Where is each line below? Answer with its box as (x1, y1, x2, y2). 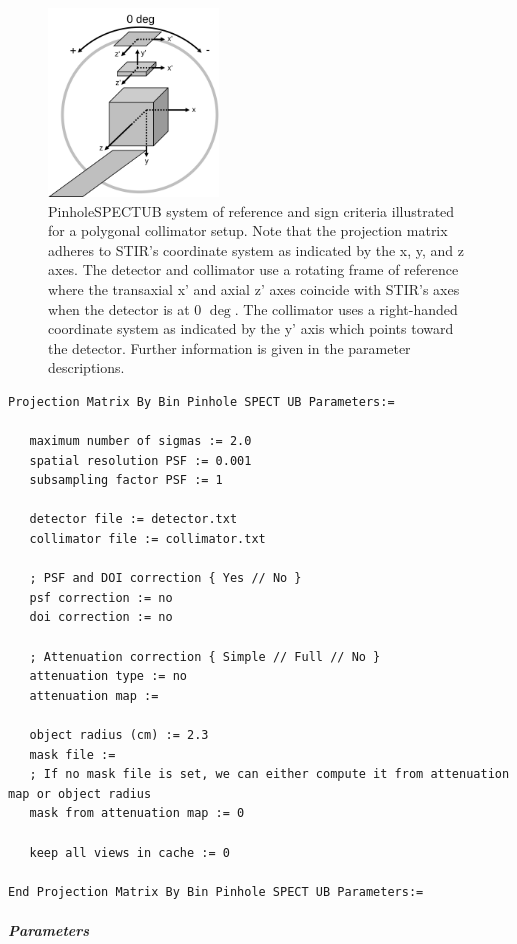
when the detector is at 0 (48, 298, 202, 319)
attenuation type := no (29, 669, 187, 684)
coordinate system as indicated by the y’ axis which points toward (48, 318, 454, 339)
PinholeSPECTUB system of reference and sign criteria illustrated (48, 200, 455, 221)
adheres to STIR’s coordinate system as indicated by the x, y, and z (48, 239, 464, 260)
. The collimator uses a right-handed (234, 298, 458, 319)
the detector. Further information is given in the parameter (48, 337, 411, 358)
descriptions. (48, 357, 125, 378)
